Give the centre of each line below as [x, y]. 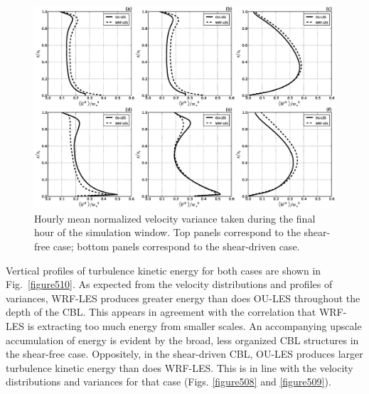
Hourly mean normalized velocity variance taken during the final [175, 218]
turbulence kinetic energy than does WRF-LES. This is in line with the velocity [180, 367]
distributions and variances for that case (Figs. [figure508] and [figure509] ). [169, 382]
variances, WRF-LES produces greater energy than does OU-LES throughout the [183, 298]
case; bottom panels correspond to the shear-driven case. [176, 246]
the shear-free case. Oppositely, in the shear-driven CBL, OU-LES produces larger [184, 354]
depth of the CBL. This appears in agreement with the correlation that [161, 312]
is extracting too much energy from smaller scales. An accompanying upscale [194, 326]
